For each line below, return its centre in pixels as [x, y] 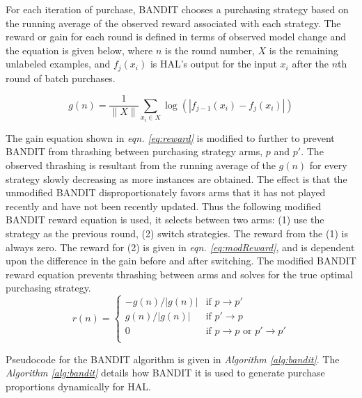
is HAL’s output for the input [213, 64]
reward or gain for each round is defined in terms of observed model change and [176, 37]
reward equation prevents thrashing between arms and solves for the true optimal [179, 274]
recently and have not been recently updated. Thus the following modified [164, 206]
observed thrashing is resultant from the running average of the [141, 165]
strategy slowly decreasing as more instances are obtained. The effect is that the [176, 178]
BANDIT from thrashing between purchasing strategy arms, [134, 151]
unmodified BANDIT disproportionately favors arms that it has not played [166, 192]
